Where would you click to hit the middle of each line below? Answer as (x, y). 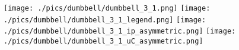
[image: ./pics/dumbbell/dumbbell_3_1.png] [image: (107, 8)
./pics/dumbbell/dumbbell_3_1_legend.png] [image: (105, 20)
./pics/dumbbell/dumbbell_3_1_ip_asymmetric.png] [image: (120, 31)
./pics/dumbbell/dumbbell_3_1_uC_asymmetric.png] (103, 41)
